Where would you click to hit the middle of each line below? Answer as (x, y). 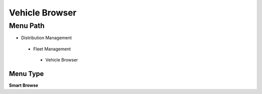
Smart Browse (24, 85)
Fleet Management (52, 49)
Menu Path (27, 26)
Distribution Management (47, 38)
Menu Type (26, 73)
